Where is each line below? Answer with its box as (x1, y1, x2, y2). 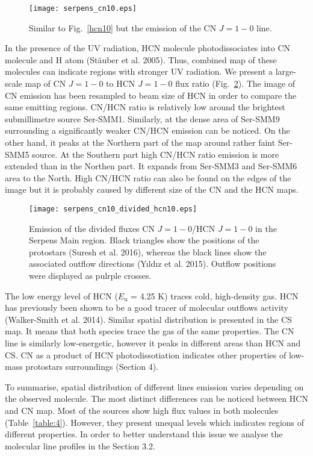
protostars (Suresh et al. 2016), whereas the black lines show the (29, 245, 267, 258)
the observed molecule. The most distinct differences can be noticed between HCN (5, 392, 308, 405)
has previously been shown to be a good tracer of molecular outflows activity (5, 301, 289, 314)
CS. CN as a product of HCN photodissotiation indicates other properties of (5, 348, 287, 361)
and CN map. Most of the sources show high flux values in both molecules (5, 404, 279, 416)
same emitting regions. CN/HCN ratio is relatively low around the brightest (5, 101, 285, 113)
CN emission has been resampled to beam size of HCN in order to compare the (5, 89, 297, 101)
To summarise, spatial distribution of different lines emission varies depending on (5, 380, 304, 393)
